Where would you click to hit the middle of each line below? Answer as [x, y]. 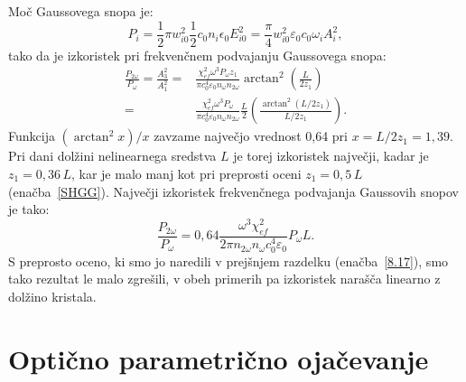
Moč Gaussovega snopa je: [81, 11]
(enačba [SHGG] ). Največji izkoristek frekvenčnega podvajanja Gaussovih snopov [233, 191]
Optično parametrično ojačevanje [219, 358]
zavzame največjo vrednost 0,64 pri [251, 136]
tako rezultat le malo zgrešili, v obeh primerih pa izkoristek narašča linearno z [224, 279]
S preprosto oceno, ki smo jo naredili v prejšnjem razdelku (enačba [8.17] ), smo [228, 261]
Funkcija [32, 136]
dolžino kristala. [52, 296]
